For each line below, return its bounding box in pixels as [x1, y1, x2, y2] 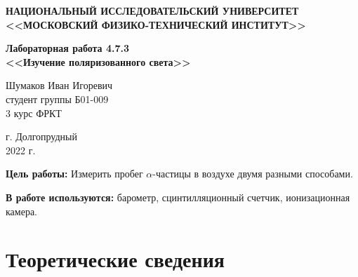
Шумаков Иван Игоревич [6, 78, 113, 93]
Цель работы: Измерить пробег [6, 166, 143, 181]
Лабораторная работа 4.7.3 [6, 41, 130, 55]
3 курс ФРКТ [6, 105, 62, 120]
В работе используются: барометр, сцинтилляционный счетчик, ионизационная [6, 189, 350, 204]
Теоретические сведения [6, 245, 225, 273]
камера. [6, 203, 37, 218]
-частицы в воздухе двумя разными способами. [152, 166, 353, 181]
